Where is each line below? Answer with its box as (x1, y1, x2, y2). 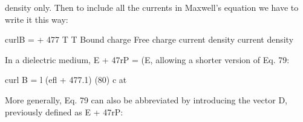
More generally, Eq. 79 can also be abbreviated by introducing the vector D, (5, 93, 287, 106)
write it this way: (5, 13, 68, 25)
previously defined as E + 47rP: (5, 105, 123, 118)
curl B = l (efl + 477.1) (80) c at (5, 73, 127, 86)
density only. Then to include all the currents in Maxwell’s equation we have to (5, 1, 299, 13)
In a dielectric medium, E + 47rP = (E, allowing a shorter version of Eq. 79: (5, 53, 290, 66)
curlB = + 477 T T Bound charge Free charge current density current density (5, 33, 294, 46)
